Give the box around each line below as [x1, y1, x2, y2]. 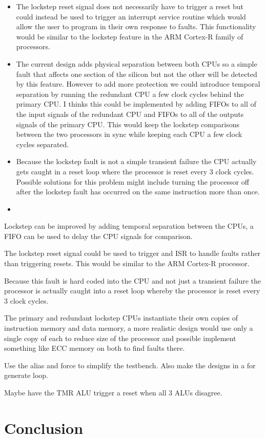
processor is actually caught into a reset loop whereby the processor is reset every [4, 285, 260, 296]
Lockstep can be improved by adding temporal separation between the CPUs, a [4, 221, 254, 231]
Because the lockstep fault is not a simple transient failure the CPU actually [16, 156, 257, 167]
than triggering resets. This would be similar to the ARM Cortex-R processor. [4, 258, 250, 269]
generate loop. [4, 370, 48, 381]
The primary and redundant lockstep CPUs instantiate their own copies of [4, 312, 238, 323]
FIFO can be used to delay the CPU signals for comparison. [4, 230, 193, 241]
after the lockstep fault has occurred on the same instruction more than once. [16, 186, 260, 197]
